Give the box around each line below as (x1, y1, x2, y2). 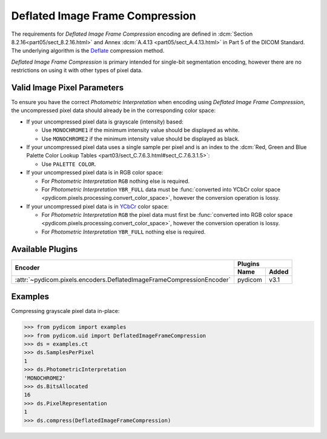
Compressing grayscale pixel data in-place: (11, 308, 120, 315)
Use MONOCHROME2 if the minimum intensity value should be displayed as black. (41, 135, 240, 142)
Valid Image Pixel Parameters (11, 82, 124, 93)
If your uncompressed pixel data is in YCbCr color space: (26, 203, 169, 210)
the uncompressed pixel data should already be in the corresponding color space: (11, 107, 216, 114)
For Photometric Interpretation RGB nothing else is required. (41, 177, 190, 185)
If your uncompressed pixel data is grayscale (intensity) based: (26, 118, 184, 125)
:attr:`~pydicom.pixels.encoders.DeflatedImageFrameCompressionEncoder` (15, 276, 231, 284)
